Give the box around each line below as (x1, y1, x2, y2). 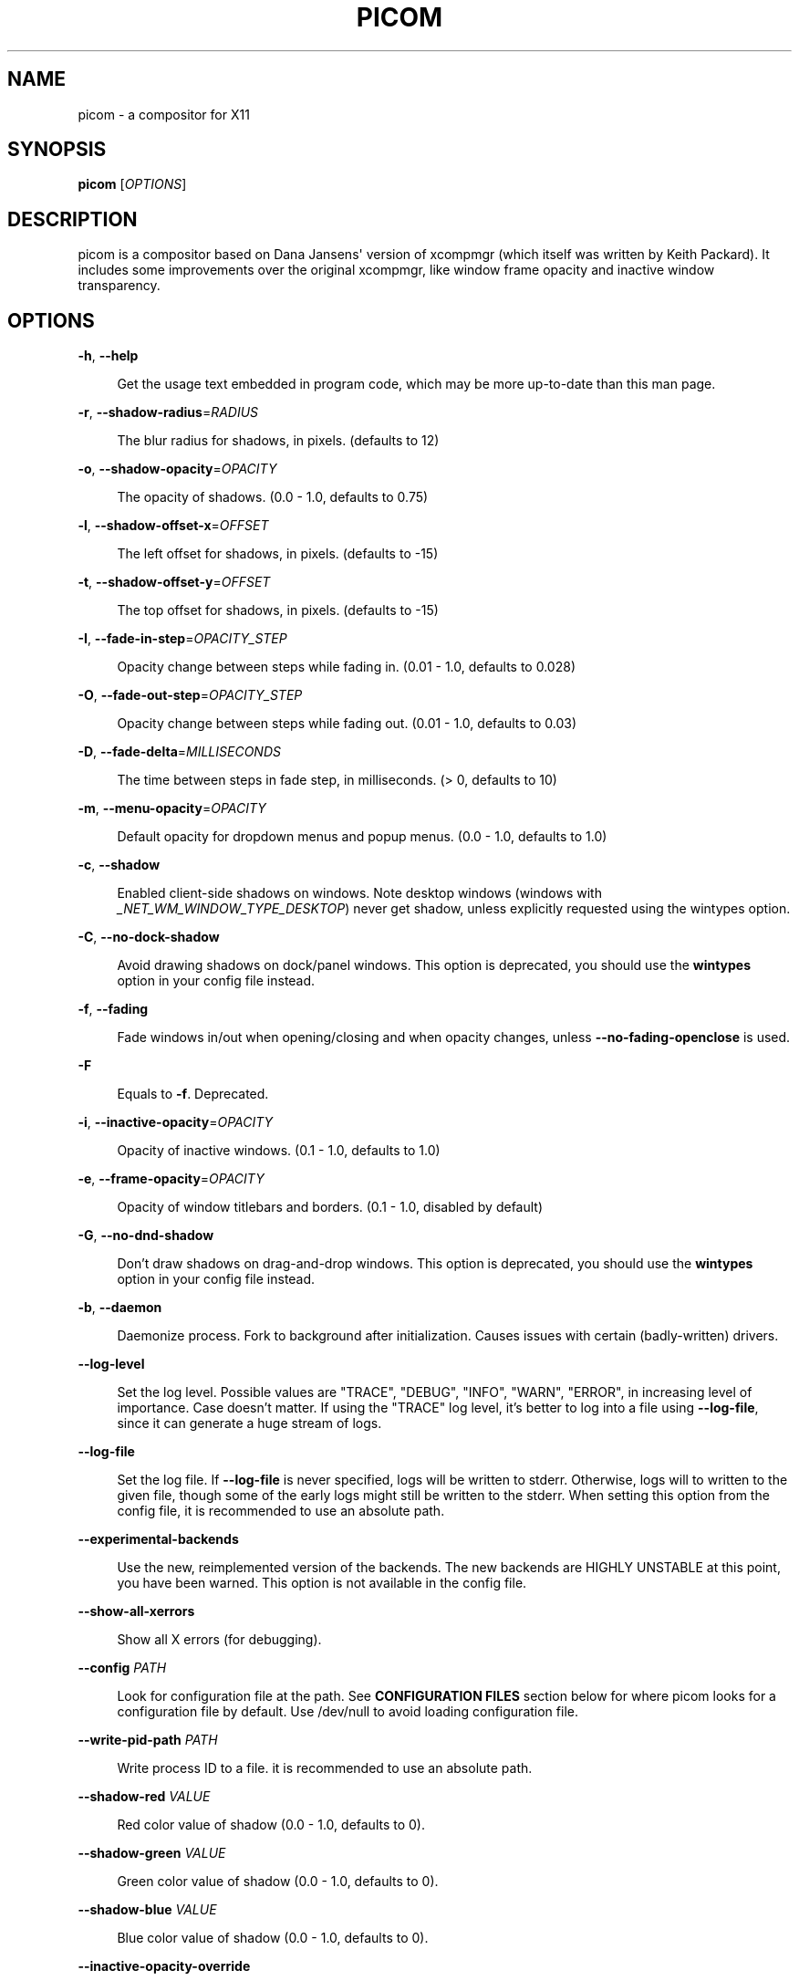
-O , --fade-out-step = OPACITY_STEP (78, 687, 303, 704)
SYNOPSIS (7, 138, 107, 162)
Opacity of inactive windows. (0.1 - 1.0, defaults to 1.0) (117, 1142, 441, 1159)
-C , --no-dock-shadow (78, 929, 220, 945)
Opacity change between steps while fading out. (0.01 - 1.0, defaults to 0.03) (117, 715, 577, 732)
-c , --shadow (78, 857, 161, 873)
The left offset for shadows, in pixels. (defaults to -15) (117, 546, 439, 562)
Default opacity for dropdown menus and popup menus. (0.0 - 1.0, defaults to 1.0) (117, 829, 607, 845)
